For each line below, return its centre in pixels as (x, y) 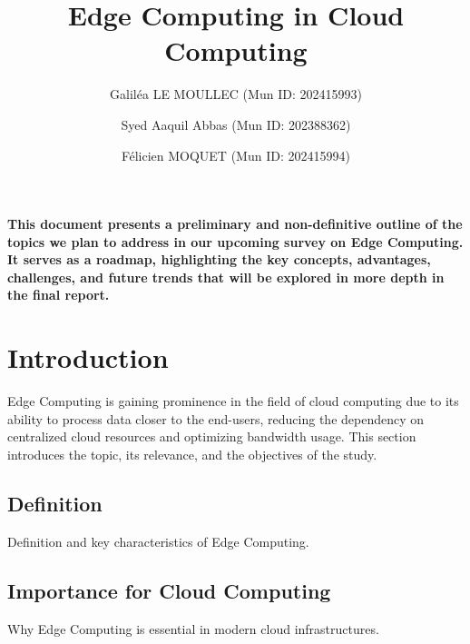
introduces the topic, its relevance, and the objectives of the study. (192, 454)
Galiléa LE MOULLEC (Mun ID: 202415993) (236, 94)
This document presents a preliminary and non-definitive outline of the (235, 224)
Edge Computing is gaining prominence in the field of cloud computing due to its (233, 401)
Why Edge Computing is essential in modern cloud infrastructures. (193, 628)
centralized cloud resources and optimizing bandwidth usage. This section (212, 436)
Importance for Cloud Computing (169, 590)
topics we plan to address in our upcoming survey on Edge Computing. (235, 241)
